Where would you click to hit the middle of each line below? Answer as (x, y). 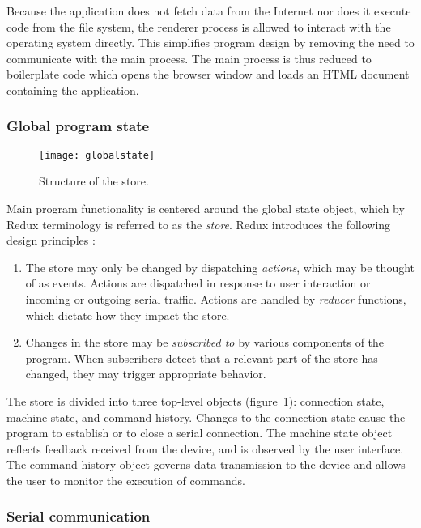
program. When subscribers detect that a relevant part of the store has (202, 358)
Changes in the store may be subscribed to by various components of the (205, 342)
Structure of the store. (94, 181)
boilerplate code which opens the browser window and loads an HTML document (208, 74)
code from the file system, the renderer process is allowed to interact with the (199, 26)
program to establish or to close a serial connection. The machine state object (200, 433)
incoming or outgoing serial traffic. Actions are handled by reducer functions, (216, 299)
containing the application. (73, 89)
